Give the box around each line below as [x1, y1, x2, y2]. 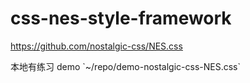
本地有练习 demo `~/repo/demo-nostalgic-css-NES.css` [10, 60, 241, 72]
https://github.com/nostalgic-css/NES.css [10, 40, 183, 52]
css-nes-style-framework [10, 7, 232, 30]
